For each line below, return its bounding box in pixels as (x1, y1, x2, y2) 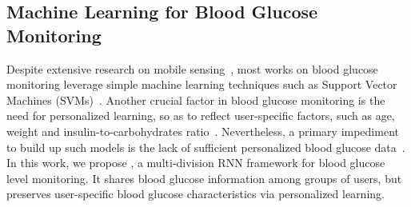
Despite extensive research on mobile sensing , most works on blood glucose (6, 60, 378, 77)
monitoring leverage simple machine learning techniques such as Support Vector (6, 76, 397, 93)
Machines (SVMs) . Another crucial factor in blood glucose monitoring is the (6, 91, 385, 108)
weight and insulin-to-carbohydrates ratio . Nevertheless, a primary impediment (6, 122, 399, 139)
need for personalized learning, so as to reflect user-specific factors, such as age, (6, 107, 395, 124)
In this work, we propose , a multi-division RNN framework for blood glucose (6, 154, 385, 171)
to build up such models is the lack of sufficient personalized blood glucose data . (6, 138, 405, 155)
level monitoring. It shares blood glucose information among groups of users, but (6, 169, 402, 186)
